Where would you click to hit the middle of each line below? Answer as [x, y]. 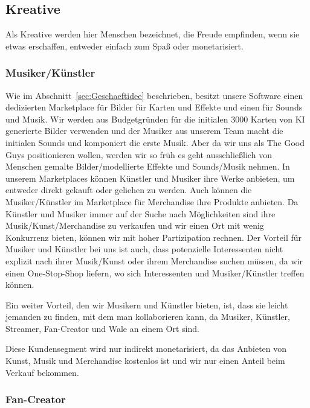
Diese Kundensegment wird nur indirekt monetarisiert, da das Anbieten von [146, 349]
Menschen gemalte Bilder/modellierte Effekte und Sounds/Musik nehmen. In [148, 166]
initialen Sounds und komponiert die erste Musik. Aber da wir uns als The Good [155, 142]
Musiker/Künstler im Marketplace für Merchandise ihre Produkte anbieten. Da [152, 201]
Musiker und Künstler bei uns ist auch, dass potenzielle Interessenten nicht [144, 249]
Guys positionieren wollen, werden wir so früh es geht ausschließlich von [139, 154]
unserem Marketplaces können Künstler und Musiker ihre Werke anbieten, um [150, 178]
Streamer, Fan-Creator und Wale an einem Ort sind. [102, 328]
